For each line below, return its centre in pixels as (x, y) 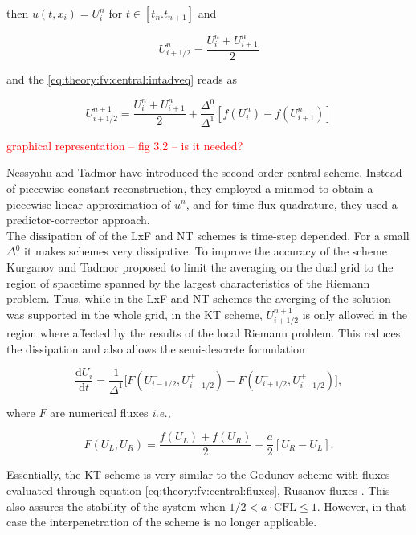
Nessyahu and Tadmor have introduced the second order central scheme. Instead (204, 172)
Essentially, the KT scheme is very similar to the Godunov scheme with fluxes (198, 474)
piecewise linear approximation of (89, 204)
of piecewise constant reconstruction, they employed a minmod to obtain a (190, 188)
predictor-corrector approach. (78, 220)
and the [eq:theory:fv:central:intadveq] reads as (122, 79)
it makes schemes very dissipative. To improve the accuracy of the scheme (206, 251)
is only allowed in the (355, 314)
